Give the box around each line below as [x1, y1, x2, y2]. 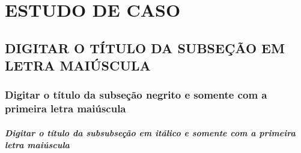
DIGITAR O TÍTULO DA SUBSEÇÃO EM [5, 38, 285, 57]
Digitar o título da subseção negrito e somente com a [5, 87, 267, 102]
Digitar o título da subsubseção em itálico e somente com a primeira [5, 126, 296, 139]
